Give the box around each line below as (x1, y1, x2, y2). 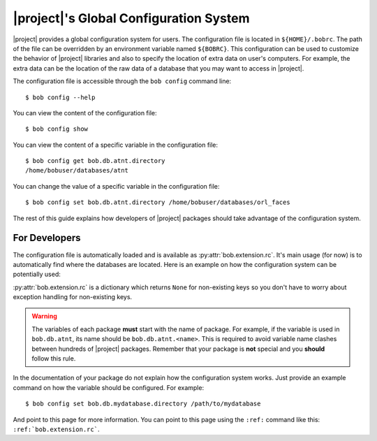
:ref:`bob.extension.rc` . (13, 425, 100, 433)
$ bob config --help (25, 93, 96, 101)
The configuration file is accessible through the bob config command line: (13, 77, 232, 85)
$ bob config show (25, 125, 89, 133)
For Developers (13, 232, 81, 244)
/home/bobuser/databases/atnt (25, 166, 129, 175)
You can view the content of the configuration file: (13, 108, 157, 117)
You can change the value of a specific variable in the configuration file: (13, 182, 220, 190)
